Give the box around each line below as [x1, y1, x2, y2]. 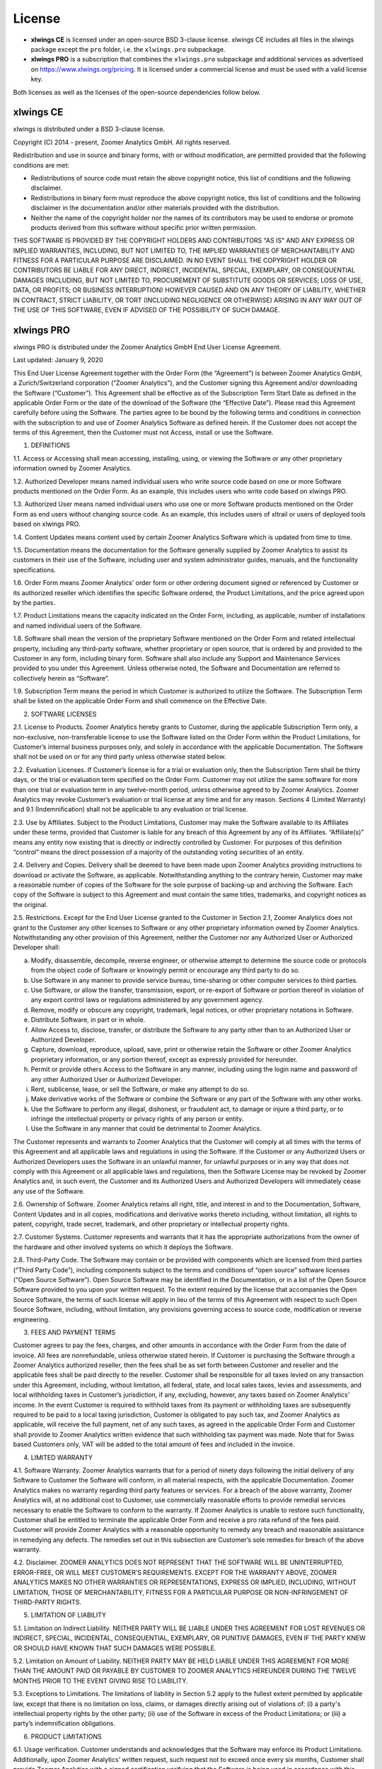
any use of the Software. [13, 1187, 85, 1195]
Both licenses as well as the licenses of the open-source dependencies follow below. [13, 88, 261, 96]
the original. [13, 900, 48, 909]
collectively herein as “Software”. [13, 674, 110, 682]
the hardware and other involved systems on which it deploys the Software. [13, 1243, 233, 1251]
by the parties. [13, 598, 56, 606]
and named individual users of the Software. [13, 621, 142, 630]
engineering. [13, 1315, 50, 1323]
